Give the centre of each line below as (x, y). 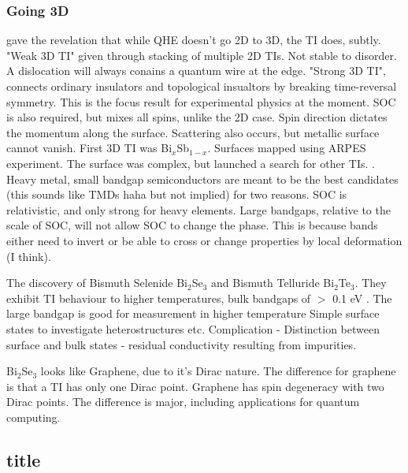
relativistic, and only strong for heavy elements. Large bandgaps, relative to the (198, 209)
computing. (33, 417)
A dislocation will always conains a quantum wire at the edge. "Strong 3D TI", (196, 71)
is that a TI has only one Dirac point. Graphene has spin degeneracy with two (195, 386)
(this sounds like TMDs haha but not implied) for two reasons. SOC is (177, 194)
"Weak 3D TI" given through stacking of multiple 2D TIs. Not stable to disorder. (202, 55)
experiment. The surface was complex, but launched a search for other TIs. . (191, 163)
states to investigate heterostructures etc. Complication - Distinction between (193, 328)
